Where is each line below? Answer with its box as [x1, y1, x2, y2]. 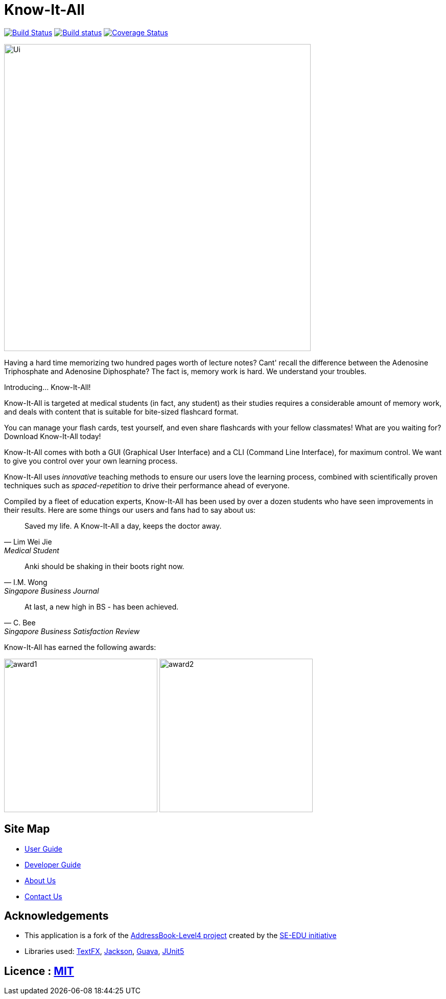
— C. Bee [4, 618, 36, 627]
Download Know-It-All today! [4, 431, 101, 441]
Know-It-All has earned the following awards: [4, 642, 156, 651]
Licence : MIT [4, 964, 74, 978]
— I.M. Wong [4, 577, 48, 587]
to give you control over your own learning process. [4, 456, 178, 465]
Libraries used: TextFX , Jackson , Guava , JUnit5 [25, 947, 184, 956]
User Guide [25, 844, 63, 853]
